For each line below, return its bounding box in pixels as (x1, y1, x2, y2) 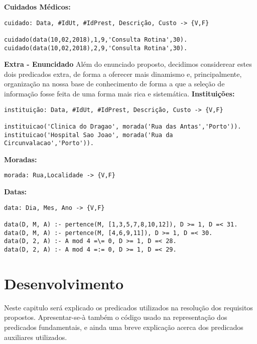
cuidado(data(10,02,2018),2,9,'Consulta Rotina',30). (4, 44, 188, 52)
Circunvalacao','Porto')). (4, 140, 94, 147)
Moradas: (4, 154, 37, 164)
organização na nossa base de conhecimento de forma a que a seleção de (4, 78, 225, 89)
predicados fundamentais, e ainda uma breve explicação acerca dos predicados (4, 321, 243, 332)
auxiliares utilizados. (4, 331, 67, 342)
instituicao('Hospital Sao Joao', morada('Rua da (4, 131, 173, 139)
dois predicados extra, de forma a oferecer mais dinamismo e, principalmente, (4, 68, 242, 79)
